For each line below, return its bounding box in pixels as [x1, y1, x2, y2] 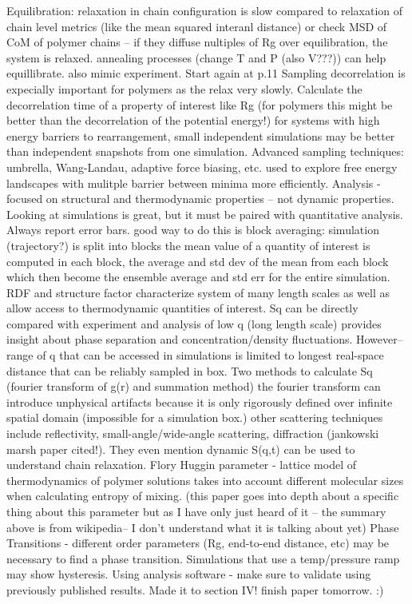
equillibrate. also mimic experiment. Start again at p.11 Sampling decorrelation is [6, 65, 406, 81]
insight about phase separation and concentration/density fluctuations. [6, 331, 353, 348]
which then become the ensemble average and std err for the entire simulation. [6, 268, 390, 285]
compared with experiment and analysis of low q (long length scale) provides [6, 315, 382, 332]
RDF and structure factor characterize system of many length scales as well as [6, 284, 390, 300]
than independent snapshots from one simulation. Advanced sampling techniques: [6, 143, 404, 160]
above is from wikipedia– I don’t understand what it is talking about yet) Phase [6, 519, 399, 535]
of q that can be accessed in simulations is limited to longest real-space [37, 347, 384, 364]
